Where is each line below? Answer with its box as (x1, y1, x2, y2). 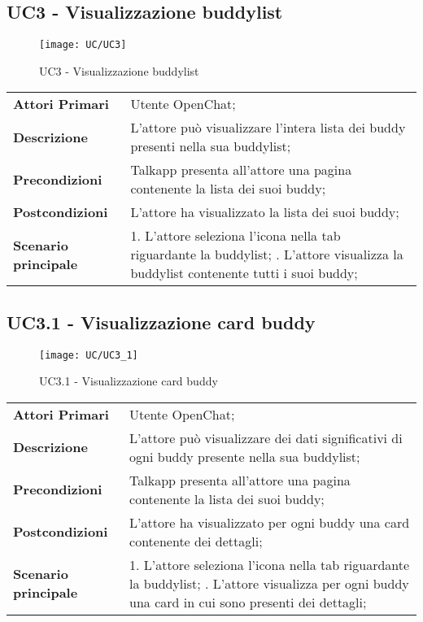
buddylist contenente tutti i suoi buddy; (130, 263, 358, 283)
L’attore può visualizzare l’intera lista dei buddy (130, 118, 406, 137)
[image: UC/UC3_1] (39, 349, 138, 361)
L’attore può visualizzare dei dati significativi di (129, 428, 403, 447)
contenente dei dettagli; (129, 531, 263, 550)
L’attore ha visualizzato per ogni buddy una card (129, 512, 410, 532)
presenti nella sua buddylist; (130, 137, 291, 156)
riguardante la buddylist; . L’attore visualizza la (130, 245, 403, 264)
